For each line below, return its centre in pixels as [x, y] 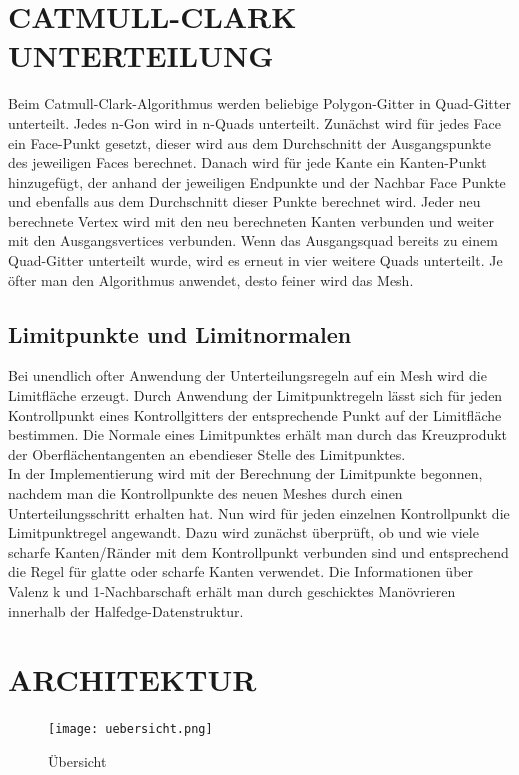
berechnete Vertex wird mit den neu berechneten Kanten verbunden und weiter [251, 220]
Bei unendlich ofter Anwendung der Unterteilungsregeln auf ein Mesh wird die [247, 375]
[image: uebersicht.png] [130, 729]
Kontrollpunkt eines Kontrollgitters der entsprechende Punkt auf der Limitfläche [255, 414]
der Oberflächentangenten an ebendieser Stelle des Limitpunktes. [207, 453]
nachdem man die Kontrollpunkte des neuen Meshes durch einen [205, 493]
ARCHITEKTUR [132, 679]
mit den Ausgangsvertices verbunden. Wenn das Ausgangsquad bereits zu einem [253, 240]
